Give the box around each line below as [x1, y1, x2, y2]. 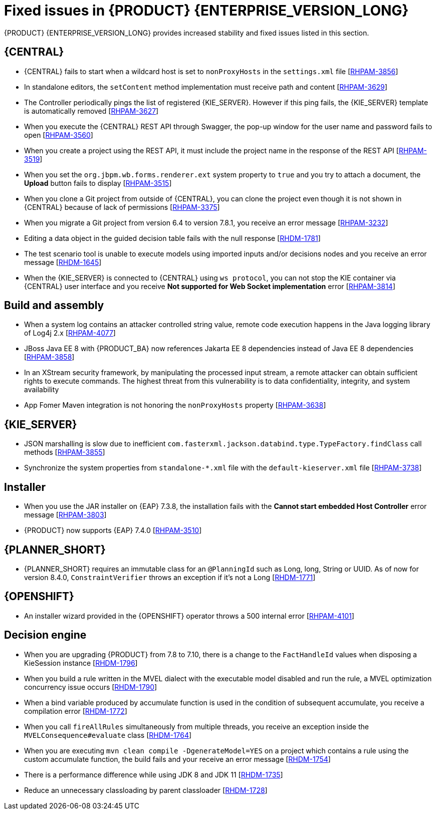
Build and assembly [4, 299, 104, 312]
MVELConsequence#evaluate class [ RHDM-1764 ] [24, 730, 192, 739]
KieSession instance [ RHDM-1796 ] [24, 658, 138, 667]
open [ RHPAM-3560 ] [24, 130, 93, 139]
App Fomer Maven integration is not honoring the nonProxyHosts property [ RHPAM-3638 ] [24, 401, 326, 410]
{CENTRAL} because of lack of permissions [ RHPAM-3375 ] [24, 202, 220, 211]
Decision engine [4, 629, 87, 642]
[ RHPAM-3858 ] [24, 353, 75, 362]
